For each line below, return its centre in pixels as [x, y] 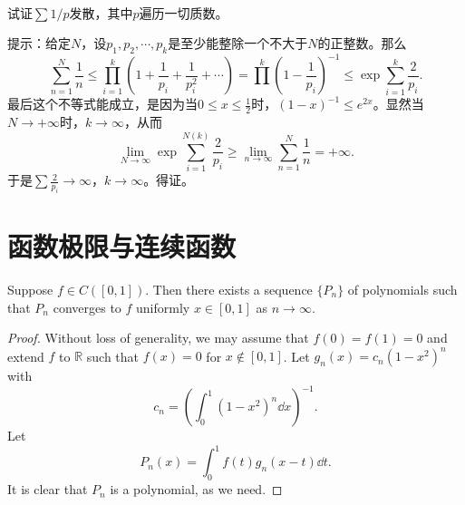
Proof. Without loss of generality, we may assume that [158, 338]
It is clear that [48, 489]
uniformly [163, 307]
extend [26, 356]
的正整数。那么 [362, 43]
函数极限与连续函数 [122, 246]
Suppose [30, 289]
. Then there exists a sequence [229, 289]
